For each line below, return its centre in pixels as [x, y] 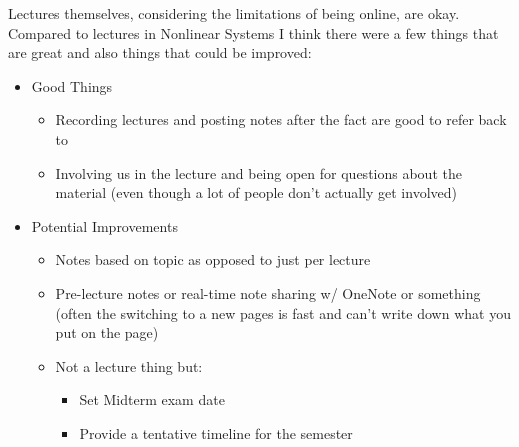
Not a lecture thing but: [129, 365]
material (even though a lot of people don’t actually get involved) [256, 192]
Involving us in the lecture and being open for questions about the [258, 172]
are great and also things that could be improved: [160, 52]
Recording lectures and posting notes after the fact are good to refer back [281, 119]
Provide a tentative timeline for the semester [216, 432]
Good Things [72, 85]
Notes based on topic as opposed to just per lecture [213, 259]
